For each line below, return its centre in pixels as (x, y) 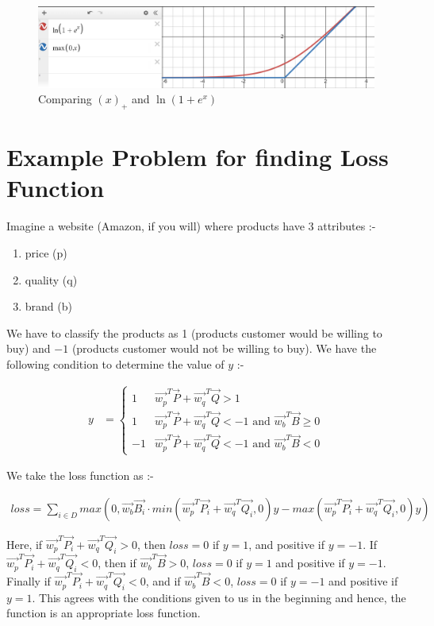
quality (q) (51, 279)
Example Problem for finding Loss (198, 157)
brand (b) (48, 306)
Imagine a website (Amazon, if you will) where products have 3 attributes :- (191, 226)
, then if (117, 563)
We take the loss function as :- (80, 475)
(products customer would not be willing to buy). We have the (224, 348)
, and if (163, 581)
